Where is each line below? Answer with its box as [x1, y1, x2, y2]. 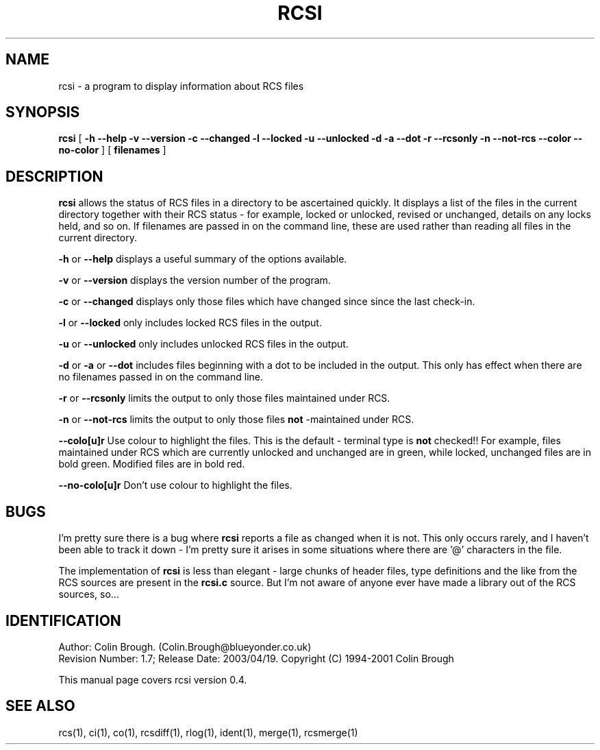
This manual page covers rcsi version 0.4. [58, 673, 247, 686]
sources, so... [58, 588, 119, 601]
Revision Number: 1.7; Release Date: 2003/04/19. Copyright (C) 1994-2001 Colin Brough [58, 652, 454, 664]
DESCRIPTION [5, 167, 103, 185]
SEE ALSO [5, 697, 75, 715]
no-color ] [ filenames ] [58, 144, 166, 156]
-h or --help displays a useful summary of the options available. [58, 253, 347, 265]
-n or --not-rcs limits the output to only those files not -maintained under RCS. [58, 413, 414, 426]
